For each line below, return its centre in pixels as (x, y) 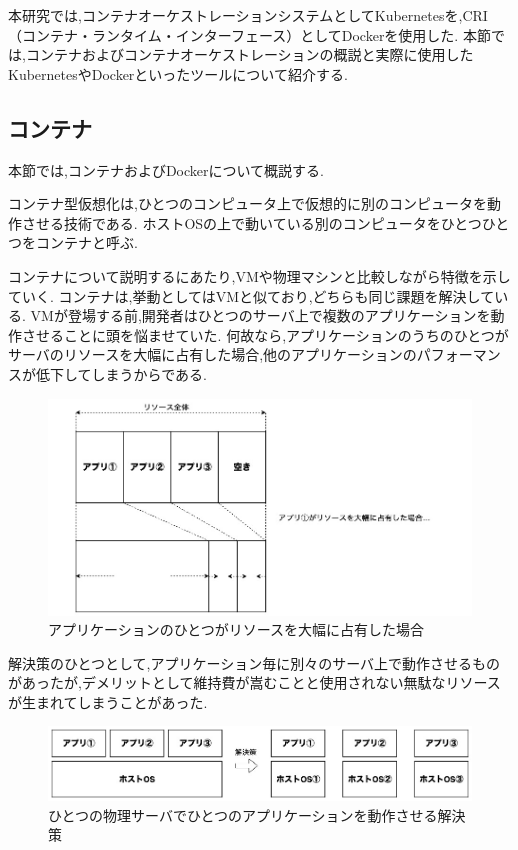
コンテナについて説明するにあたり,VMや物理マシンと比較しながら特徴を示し (259, 275)
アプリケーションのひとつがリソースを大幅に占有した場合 (236, 629)
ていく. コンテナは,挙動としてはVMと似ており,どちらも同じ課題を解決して (251, 295)
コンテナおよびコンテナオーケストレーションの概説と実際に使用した (249, 54)
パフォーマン (458, 354)
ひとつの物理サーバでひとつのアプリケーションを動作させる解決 (257, 814)
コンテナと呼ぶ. (86, 242)
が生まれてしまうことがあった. (108, 701)
